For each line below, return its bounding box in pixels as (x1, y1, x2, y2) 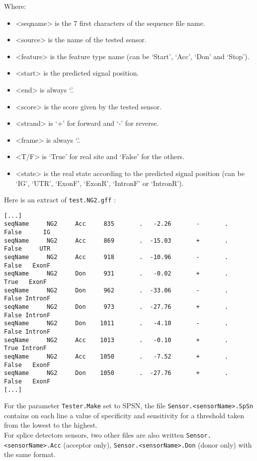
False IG (4, 229, 51, 236)
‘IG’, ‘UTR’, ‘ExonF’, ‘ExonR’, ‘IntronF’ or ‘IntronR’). (15, 178, 184, 188)
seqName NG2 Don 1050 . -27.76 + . (4, 369, 229, 377)
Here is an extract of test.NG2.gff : (4, 194, 116, 205)
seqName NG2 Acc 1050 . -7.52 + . (4, 353, 229, 360)
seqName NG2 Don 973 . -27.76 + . (4, 303, 229, 310)
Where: (4, 1, 26, 11)
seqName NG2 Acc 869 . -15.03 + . (4, 237, 229, 244)
